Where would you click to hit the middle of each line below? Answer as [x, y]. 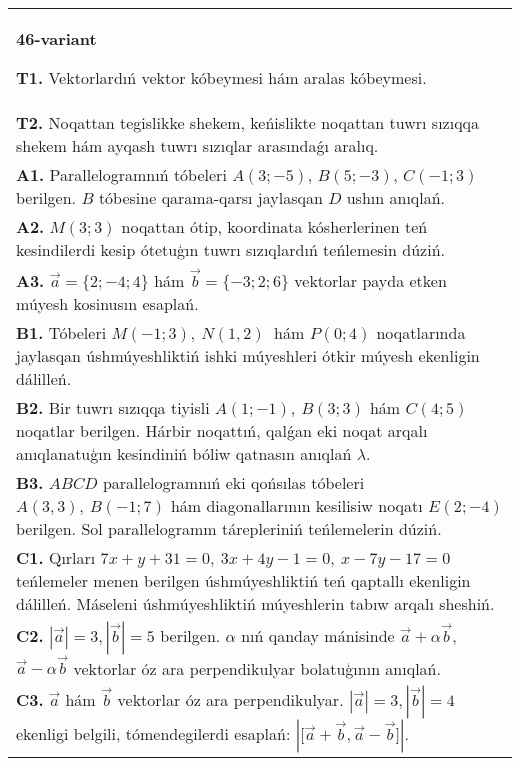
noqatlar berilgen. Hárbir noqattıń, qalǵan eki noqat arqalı [222, 430]
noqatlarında [421, 332]
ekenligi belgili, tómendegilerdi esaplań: [153, 734]
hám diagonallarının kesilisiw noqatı [296, 505]
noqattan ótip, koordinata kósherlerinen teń [274, 226]
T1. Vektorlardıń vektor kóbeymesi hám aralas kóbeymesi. [221, 77]
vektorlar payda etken [370, 280]
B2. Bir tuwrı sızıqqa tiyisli [113, 407]
